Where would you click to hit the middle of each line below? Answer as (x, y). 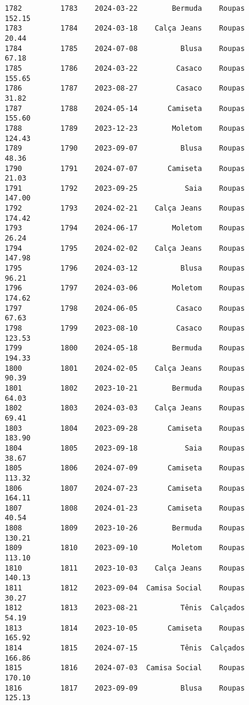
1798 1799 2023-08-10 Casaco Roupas (125, 328)
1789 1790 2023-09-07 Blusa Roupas (125, 148)
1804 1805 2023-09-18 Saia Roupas (125, 448)
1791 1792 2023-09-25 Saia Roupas (125, 188)
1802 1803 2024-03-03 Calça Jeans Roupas (125, 408)
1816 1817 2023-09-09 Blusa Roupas (125, 688)
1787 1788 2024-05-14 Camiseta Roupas (125, 108)
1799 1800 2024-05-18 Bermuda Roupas (125, 348)
